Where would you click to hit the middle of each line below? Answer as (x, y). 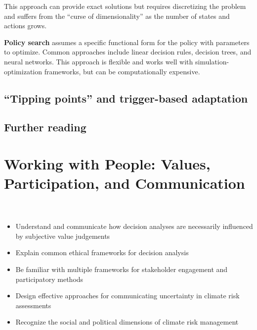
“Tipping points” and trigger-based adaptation (126, 98)
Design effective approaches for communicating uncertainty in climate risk (128, 296)
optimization (23, 71)
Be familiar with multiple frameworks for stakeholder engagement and (122, 269)
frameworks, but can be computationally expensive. (122, 71)
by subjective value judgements (63, 236)
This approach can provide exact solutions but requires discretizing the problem (125, 6)
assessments (33, 305)
